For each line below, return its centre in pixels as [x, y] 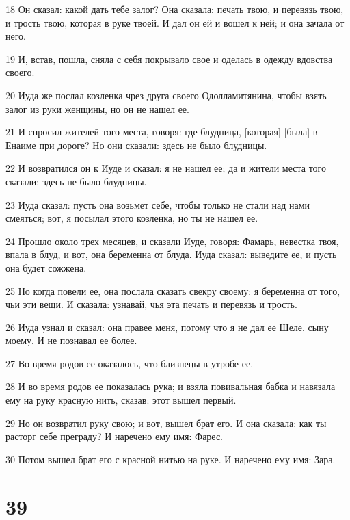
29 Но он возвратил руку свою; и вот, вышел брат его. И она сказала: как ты [166, 422]
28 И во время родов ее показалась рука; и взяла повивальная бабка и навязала [171, 386]
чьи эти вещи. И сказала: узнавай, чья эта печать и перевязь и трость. [151, 304]
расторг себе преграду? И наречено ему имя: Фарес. [115, 436]
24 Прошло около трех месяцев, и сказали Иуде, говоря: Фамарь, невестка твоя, [172, 240]
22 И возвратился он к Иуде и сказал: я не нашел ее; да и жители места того [166, 168]
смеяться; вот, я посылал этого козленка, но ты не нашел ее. [132, 218]
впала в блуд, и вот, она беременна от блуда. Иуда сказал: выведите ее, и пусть [171, 254]
